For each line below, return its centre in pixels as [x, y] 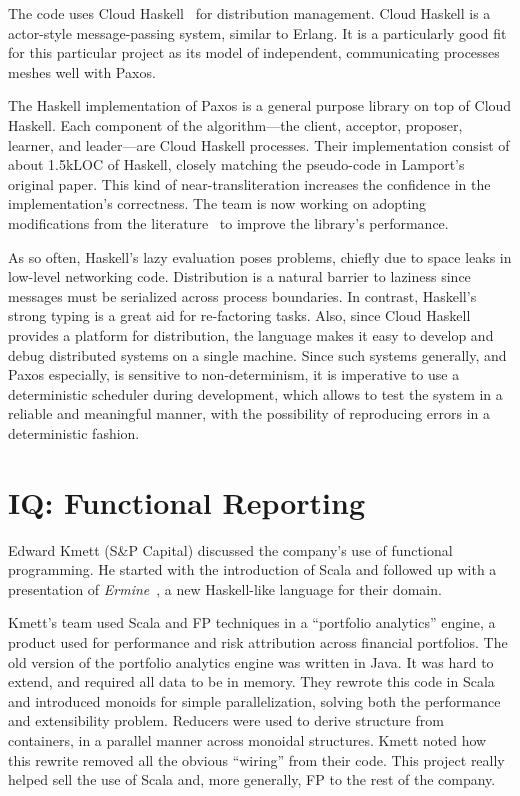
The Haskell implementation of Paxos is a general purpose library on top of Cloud [260, 105]
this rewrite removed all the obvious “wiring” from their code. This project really [256, 759]
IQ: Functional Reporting [187, 501]
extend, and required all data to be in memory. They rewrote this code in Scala [251, 681]
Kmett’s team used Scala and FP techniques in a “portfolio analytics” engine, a [252, 622]
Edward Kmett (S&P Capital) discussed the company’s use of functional [230, 549]
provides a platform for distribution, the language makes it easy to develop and [251, 334]
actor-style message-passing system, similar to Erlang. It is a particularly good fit [257, 32]
